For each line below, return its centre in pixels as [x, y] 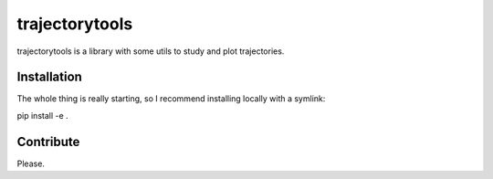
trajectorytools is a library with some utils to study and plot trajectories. [151, 51]
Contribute [48, 142]
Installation [49, 77]
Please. [31, 163]
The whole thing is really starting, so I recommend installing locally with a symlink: [171, 99]
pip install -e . [42, 115]
